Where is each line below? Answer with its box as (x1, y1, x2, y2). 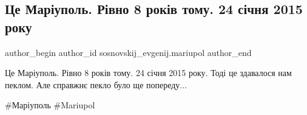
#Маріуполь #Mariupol (5, 99, 95, 111)
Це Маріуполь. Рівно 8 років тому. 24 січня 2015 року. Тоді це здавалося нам (5, 66, 292, 79)
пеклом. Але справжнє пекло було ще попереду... (5, 78, 187, 91)
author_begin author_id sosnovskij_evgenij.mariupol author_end (5, 46, 252, 58)
